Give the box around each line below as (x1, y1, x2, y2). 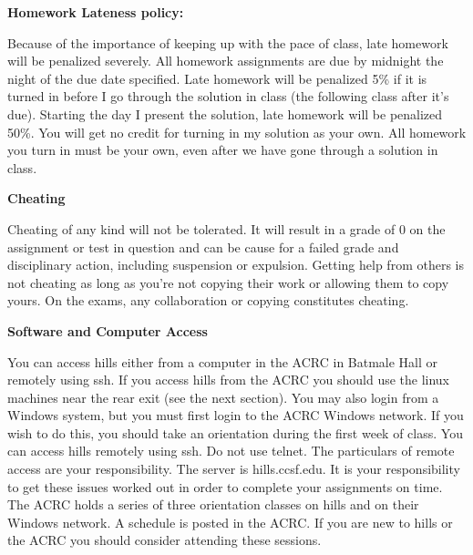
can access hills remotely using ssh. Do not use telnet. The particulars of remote (7, 441, 455, 460)
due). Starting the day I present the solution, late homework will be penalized (7, 104, 443, 123)
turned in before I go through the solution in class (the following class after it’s (7, 87, 449, 106)
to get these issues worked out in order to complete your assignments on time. (7, 477, 443, 496)
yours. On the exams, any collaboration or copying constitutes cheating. (7, 291, 409, 310)
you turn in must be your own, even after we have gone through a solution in (7, 140, 438, 159)
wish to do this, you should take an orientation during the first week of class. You (7, 423, 463, 442)
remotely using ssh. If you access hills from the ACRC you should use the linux (7, 370, 450, 389)
